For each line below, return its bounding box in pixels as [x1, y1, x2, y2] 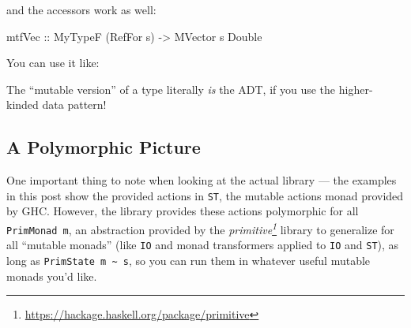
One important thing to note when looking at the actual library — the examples [6, 172, 397, 188]
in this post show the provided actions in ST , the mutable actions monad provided [6, 187, 404, 203]
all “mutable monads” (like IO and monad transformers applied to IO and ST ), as [6, 237, 399, 253]
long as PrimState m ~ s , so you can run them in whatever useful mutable [6, 252, 371, 268]
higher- [338, 80, 373, 97]
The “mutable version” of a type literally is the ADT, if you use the [6, 80, 336, 97]
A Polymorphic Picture [6, 135, 201, 159]
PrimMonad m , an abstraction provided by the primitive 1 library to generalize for [6, 219, 394, 237]
